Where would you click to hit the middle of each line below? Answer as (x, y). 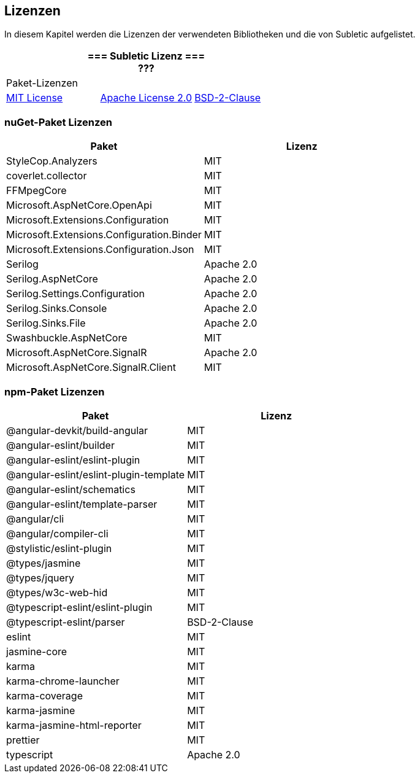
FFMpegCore (36, 191)
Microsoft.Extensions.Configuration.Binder (104, 235)
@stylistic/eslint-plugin (59, 548)
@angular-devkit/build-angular (77, 430)
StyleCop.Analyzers (52, 161)
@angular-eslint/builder (60, 445)
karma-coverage (44, 695)
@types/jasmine (44, 563)
